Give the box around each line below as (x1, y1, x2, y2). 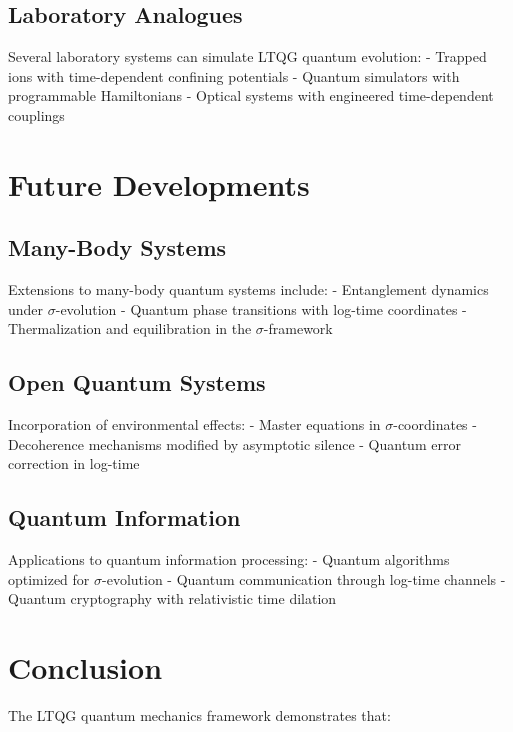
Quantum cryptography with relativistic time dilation (8, 588, 337, 609)
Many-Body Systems (8, 232, 227, 263)
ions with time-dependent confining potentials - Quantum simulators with (8, 65, 460, 86)
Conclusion (8, 647, 163, 688)
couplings (8, 104, 65, 125)
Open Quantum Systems (8, 367, 266, 398)
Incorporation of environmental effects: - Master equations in (8, 414, 381, 435)
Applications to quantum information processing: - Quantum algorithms (8, 549, 450, 570)
